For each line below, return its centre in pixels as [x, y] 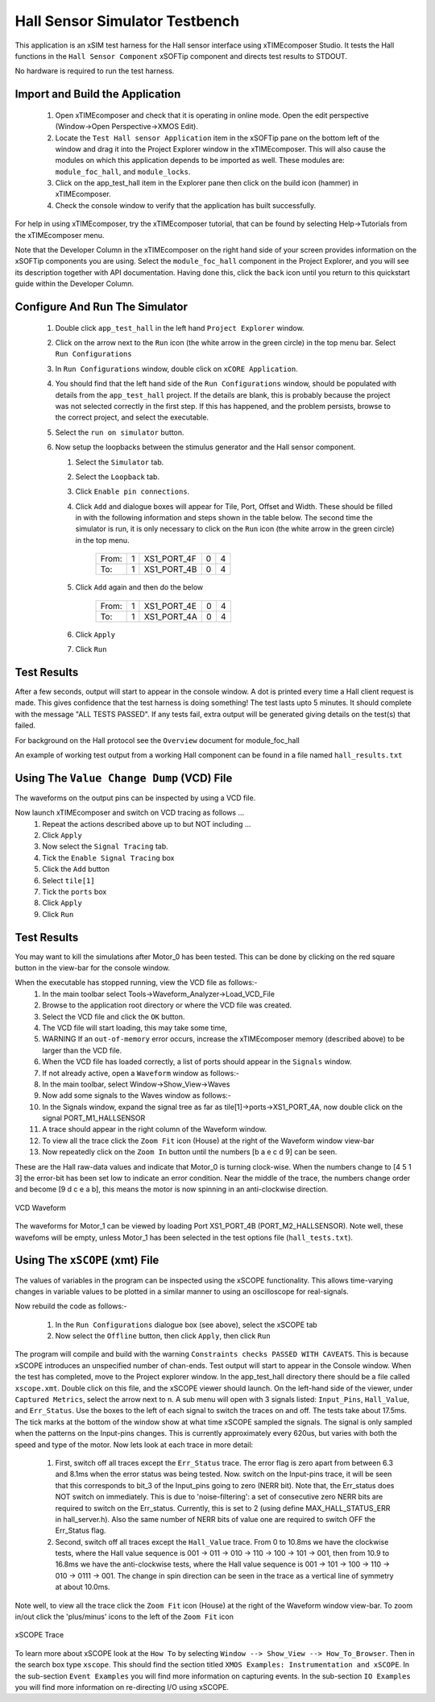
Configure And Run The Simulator [101, 307]
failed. [25, 725]
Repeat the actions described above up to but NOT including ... [147, 824]
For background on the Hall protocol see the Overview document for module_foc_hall [157, 740]
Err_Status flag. [81, 1531]
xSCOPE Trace [39, 1635]
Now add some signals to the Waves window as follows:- [137, 1095]
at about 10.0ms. [83, 1587]
